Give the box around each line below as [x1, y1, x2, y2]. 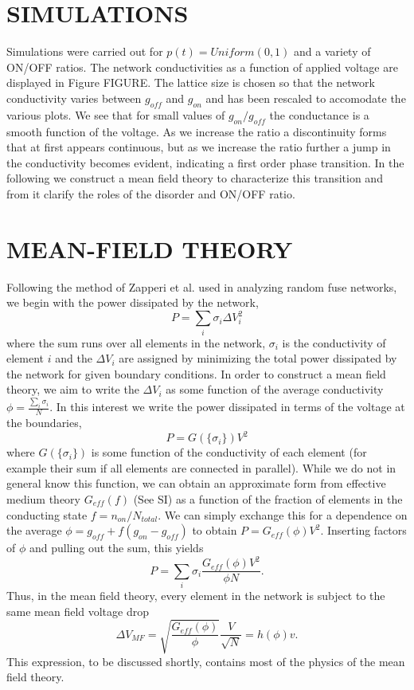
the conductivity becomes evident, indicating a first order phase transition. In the [6, 154, 404, 171]
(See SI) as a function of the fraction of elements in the [133, 490, 403, 507]
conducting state [6, 506, 88, 523]
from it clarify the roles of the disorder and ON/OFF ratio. [6, 185, 295, 202]
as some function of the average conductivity [166, 381, 384, 398]
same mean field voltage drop [6, 602, 149, 619]
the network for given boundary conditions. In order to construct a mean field [6, 365, 386, 382]
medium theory [6, 490, 80, 507]
